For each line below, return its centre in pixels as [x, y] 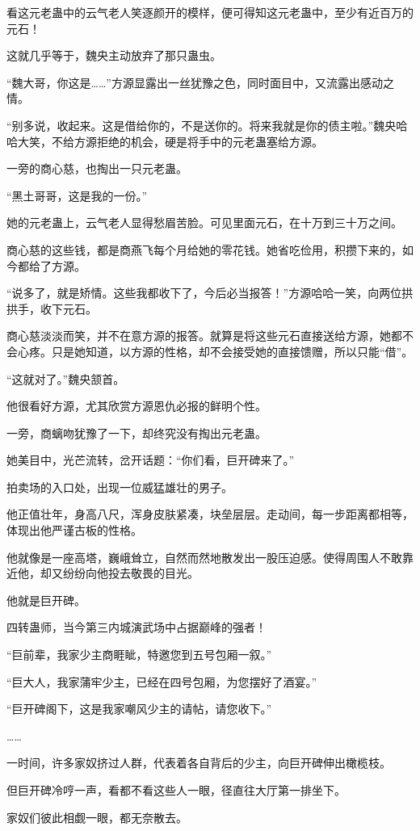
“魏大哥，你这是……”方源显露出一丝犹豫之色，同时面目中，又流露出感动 [195, 82]
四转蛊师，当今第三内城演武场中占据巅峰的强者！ [136, 627]
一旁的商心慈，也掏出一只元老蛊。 [97, 168]
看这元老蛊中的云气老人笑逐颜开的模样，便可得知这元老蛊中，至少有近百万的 [210, 12]
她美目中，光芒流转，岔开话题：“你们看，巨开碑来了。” [151, 460]
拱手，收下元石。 [52, 308]
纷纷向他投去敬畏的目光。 [130, 573]
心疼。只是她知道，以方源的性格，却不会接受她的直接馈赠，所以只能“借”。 [215, 351]
